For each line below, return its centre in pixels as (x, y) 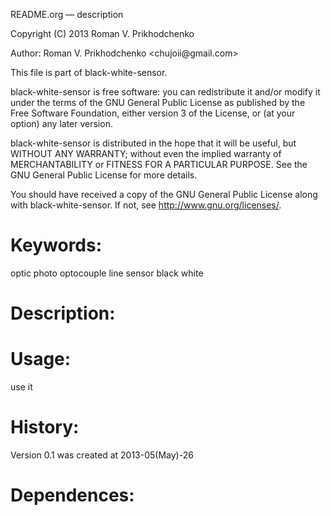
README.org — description (67, 14)
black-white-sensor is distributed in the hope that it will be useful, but (153, 143)
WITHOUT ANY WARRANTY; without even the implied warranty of (146, 153)
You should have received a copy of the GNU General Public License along (164, 194)
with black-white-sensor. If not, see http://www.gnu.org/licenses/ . (146, 205)
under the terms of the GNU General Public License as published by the (158, 102)
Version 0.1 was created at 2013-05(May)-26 (102, 455)
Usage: (41, 359)
